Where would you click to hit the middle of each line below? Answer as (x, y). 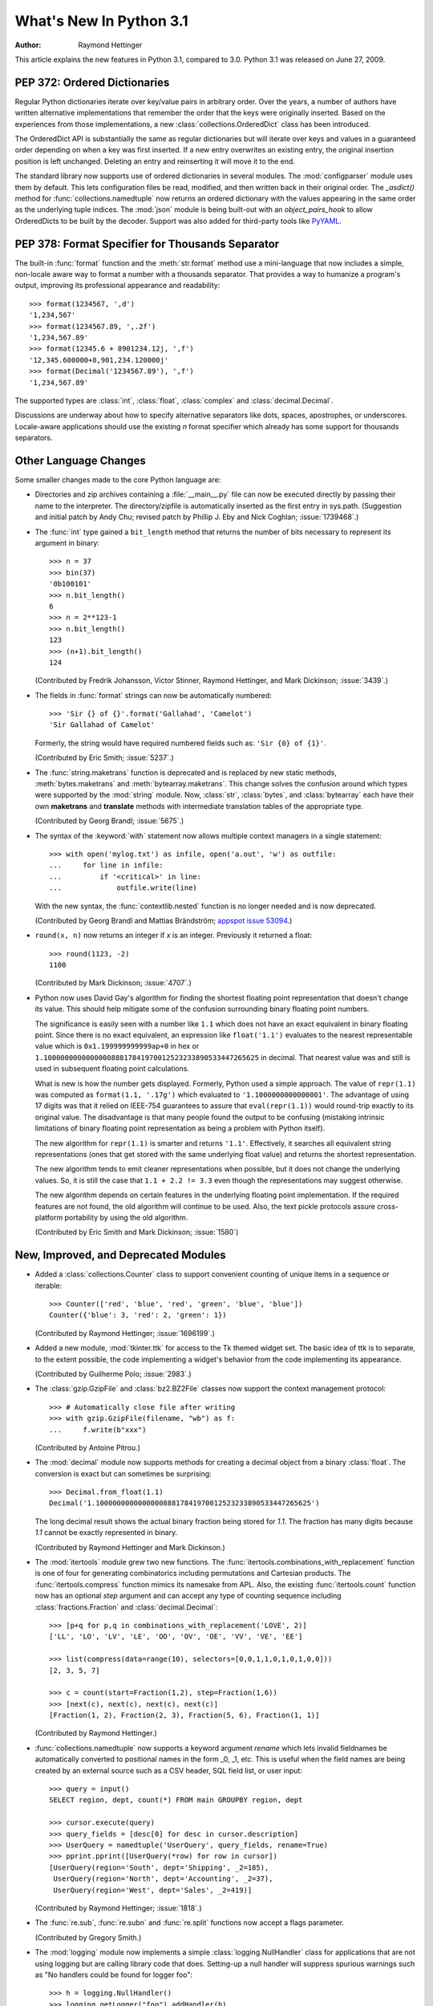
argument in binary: (67, 542)
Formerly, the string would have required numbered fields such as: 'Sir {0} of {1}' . (180, 743)
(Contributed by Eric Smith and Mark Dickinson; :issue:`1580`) (137, 1232)
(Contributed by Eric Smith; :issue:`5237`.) (104, 757)
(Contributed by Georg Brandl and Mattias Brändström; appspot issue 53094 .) (164, 920)
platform (49, 1217)
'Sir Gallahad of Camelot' (102, 725)
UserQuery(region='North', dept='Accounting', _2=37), (163, 1879)
